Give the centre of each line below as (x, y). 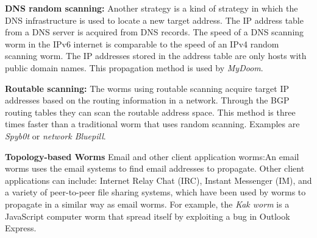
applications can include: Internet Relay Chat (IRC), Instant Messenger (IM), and (158, 180)
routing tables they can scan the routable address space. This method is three (150, 112)
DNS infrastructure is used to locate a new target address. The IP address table (154, 20)
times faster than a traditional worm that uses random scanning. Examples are (152, 124)
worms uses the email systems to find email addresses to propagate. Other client (155, 168)
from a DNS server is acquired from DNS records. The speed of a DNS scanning (155, 32)
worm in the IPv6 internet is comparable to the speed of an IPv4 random (142, 44)
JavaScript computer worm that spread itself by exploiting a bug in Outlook (148, 216)
